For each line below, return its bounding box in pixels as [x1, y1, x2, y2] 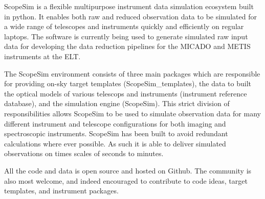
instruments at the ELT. [4, 51, 81, 61]
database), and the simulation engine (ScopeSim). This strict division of [4, 98, 230, 109]
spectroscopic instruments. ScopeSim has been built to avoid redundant [4, 128, 228, 139]
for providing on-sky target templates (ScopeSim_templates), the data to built [4, 78, 251, 89]
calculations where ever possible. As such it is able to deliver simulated [4, 138, 226, 148]
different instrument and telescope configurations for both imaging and [4, 118, 226, 129]
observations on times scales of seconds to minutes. [4, 148, 164, 159]
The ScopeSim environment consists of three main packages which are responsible [4, 68, 260, 79]
